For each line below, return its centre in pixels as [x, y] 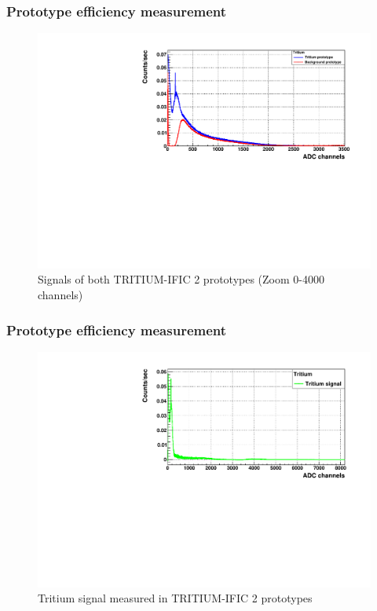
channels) [60, 295]
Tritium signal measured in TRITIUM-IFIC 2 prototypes [175, 598]
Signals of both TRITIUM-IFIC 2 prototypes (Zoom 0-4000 [181, 279]
